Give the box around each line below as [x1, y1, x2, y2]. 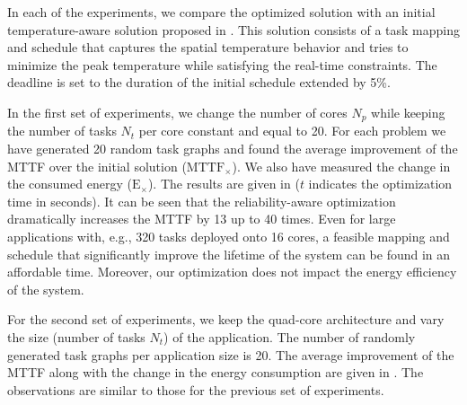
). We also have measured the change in [232, 156, 451, 175]
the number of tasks [7, 121, 117, 140]
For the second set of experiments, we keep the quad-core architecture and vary [7, 310, 445, 329]
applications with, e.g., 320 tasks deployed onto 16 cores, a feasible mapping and [7, 226, 450, 245]
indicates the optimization [308, 174, 453, 193]
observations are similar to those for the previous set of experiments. [7, 380, 384, 399]
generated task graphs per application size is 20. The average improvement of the [7, 345, 454, 364]
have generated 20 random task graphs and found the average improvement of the [7, 139, 458, 158]
